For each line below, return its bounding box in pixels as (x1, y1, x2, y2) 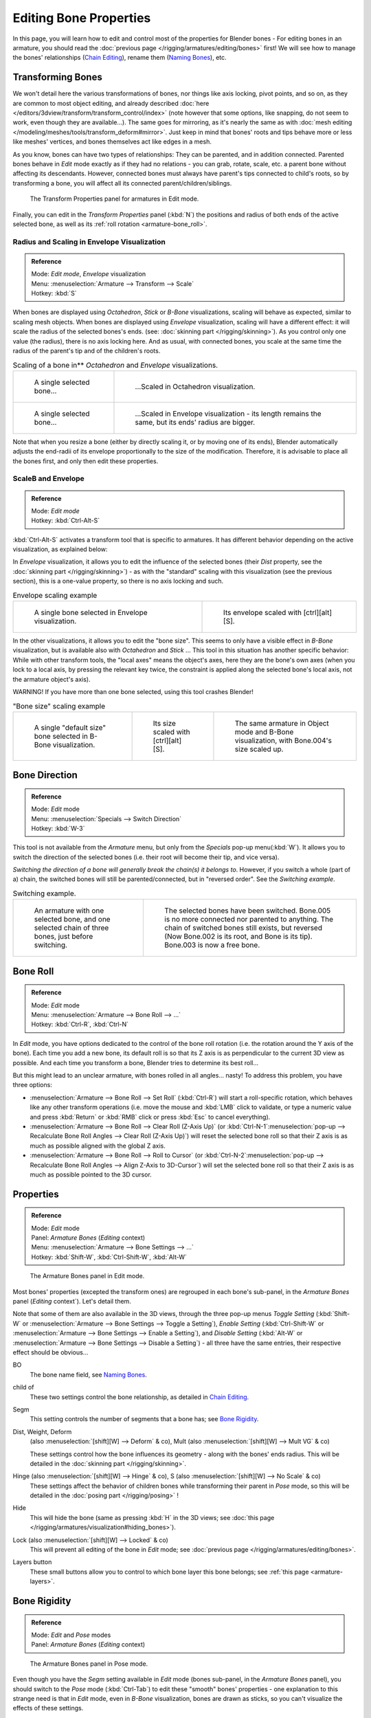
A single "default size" (34, 722, 106, 732)
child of (12, 1383, 34, 1392)
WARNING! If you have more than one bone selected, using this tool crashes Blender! (12, 687, 254, 695)
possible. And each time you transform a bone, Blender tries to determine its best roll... (12, 1058, 259, 1067)
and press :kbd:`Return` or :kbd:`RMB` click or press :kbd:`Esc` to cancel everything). (30, 1113, 271, 1121)
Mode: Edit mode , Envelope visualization (31, 270, 146, 278)
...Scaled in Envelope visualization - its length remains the (135, 409, 322, 419)
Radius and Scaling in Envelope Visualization (12, 237, 166, 247)
